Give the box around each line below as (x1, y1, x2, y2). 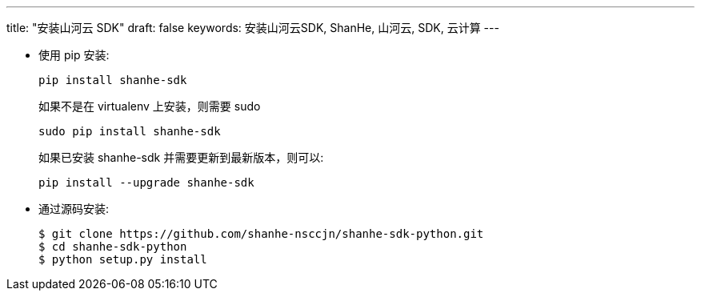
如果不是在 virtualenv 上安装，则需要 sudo (38, 99, 261, 113)
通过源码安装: (38, 202, 110, 215)
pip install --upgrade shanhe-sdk (38, 176, 254, 189)
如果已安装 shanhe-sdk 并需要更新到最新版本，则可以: (38, 151, 324, 164)
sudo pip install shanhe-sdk (38, 125, 221, 138)
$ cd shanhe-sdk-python (38, 240, 187, 253)
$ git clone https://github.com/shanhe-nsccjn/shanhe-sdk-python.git (38, 227, 484, 240)
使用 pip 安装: (38, 48, 110, 62)
